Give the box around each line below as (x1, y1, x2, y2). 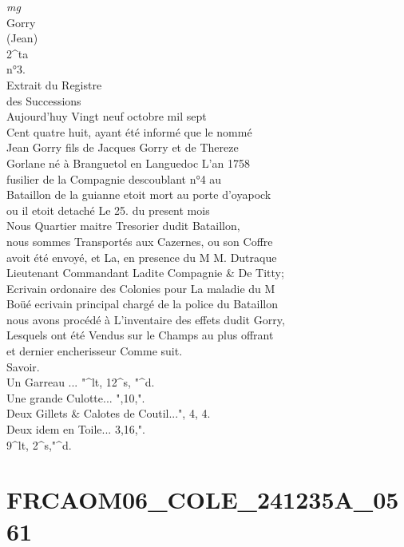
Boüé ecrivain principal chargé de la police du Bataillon (6, 295, 279, 312)
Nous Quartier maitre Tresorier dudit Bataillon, (6, 217, 240, 234)
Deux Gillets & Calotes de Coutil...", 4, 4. (6, 405, 211, 422)
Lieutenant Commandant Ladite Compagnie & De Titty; (6, 264, 284, 281)
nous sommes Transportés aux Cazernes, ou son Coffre (6, 232, 273, 249)
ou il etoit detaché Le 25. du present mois (6, 201, 210, 218)
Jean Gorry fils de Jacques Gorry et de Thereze (6, 139, 239, 156)
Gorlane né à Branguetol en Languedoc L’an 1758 (6, 154, 250, 171)
